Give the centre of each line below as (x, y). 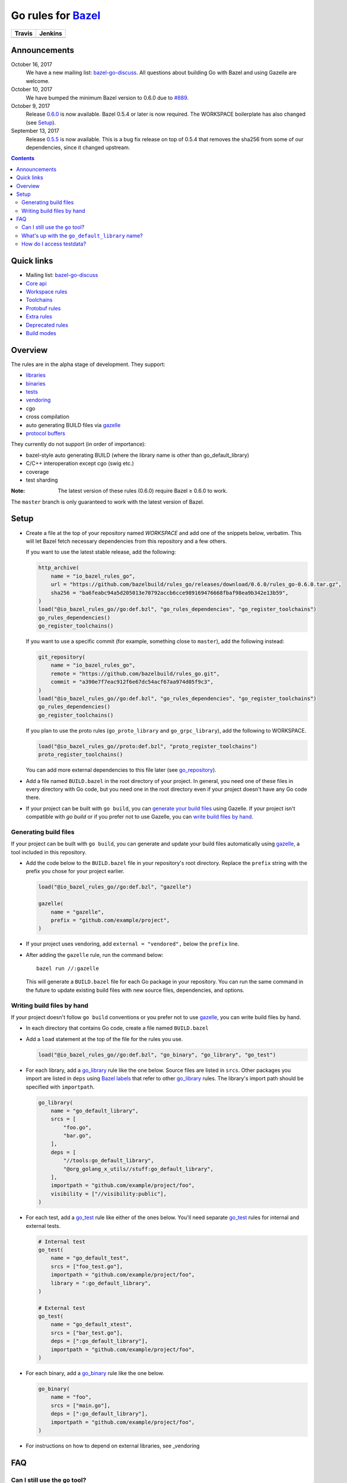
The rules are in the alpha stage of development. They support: (88, 364)
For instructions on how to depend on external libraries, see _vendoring (113, 1446)
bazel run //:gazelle (68, 969)
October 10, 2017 (32, 90)
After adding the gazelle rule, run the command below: (95, 954)
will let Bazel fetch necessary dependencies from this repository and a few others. (126, 541)
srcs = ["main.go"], (81, 1405)
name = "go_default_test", (90, 1258)
